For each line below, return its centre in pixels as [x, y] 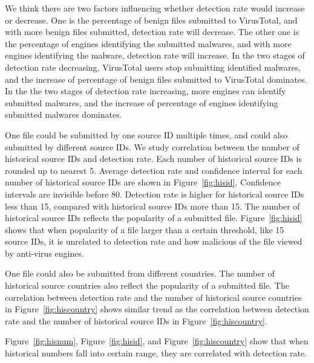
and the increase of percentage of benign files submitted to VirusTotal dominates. [156, 79]
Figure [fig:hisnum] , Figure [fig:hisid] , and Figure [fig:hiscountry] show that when [157, 341]
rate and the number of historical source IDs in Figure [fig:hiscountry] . [136, 320]
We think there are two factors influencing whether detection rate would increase [155, 8]
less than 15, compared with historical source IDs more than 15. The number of [152, 206]
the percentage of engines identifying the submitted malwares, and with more [148, 43]
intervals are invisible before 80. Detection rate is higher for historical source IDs [155, 194]
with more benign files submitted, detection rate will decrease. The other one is [152, 32]
